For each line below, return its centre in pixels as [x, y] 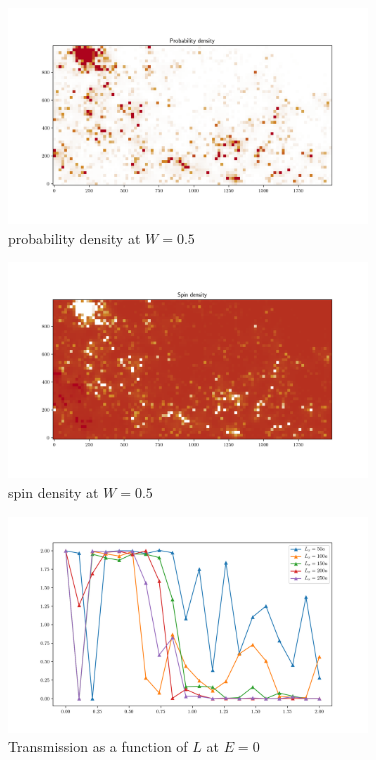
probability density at [74, 237]
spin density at [53, 491]
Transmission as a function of [98, 746]
